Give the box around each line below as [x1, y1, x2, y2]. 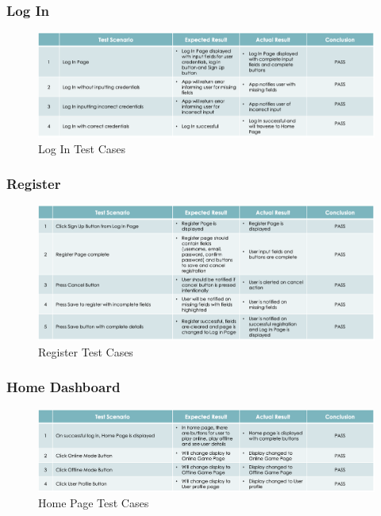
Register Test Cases [38, 343, 133, 360]
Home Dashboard [6, 377, 121, 397]
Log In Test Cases [38, 140, 126, 156]
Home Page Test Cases [38, 495, 149, 511]
